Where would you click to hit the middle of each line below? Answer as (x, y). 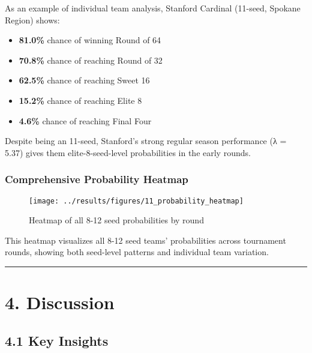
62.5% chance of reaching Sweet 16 (84, 80)
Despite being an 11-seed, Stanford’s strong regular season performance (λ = (146, 141)
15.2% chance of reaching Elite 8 (80, 100)
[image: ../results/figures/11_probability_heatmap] (136, 201)
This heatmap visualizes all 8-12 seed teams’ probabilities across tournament (145, 240)
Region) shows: (32, 20)
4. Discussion (60, 302)
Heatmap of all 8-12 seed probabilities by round (116, 220)
